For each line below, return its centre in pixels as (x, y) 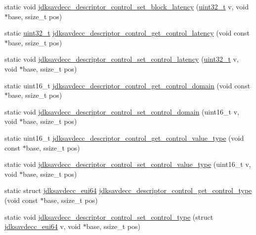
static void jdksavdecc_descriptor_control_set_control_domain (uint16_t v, (122, 111)
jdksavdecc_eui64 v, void (43, 226)
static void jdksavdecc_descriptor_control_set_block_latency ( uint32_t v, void (127, 6)
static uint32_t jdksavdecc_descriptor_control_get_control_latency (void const (127, 33)
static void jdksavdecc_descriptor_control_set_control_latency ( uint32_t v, (122, 59)
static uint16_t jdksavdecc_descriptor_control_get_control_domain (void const (128, 85)
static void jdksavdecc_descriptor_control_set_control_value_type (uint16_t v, (128, 164)
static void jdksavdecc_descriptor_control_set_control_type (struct (109, 216)
